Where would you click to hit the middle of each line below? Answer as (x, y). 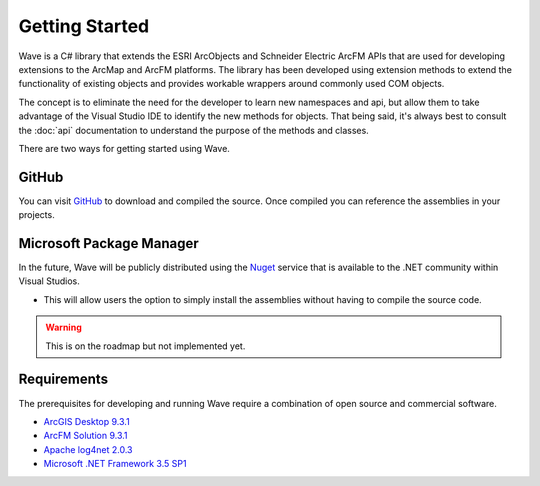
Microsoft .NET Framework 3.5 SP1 (115, 464)
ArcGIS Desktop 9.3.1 (86, 421)
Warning (63, 327)
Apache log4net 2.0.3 (88, 449)
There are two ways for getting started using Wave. (124, 148)
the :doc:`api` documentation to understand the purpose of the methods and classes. (193, 130)
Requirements (63, 379)
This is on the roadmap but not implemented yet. (145, 346)
